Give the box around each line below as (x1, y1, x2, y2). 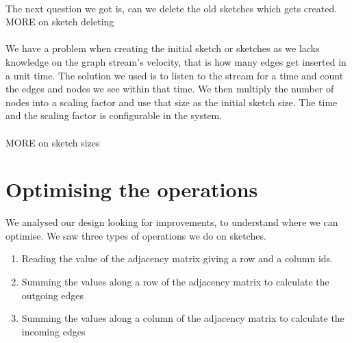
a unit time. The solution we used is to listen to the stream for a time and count (5, 68, 344, 82)
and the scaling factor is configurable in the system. (5, 108, 223, 123)
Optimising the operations (5, 175, 258, 203)
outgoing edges (21, 288, 84, 302)
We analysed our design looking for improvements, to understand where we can (5, 215, 338, 229)
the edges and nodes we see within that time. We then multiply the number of (5, 81, 334, 96)
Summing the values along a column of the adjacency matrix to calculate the (21, 311, 344, 325)
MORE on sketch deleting (5, 14, 114, 29)
